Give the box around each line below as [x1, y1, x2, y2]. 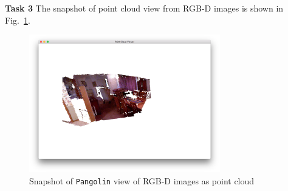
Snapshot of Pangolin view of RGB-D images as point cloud [29, 174, 255, 187]
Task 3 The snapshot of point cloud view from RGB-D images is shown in [5, 2, 284, 14]
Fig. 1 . [5, 13, 30, 26]
